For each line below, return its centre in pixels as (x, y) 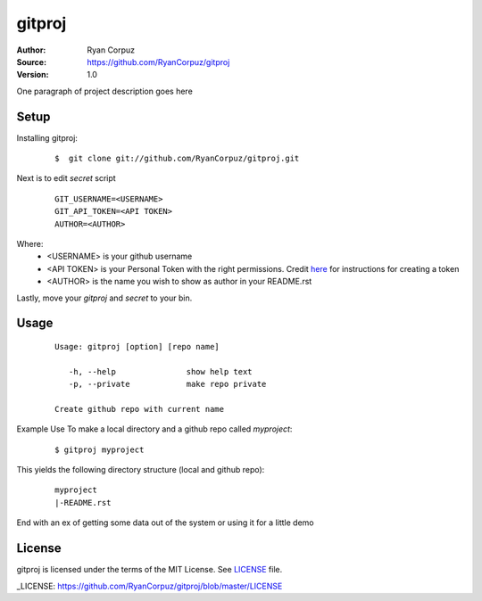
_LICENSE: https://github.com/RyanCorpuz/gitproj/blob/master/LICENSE (150, 586)
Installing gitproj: (47, 137)
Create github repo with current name (140, 409)
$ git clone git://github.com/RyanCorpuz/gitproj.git (177, 159)
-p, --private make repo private (167, 384)
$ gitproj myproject (100, 449)
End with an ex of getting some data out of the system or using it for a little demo (165, 523)
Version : (33, 75)
